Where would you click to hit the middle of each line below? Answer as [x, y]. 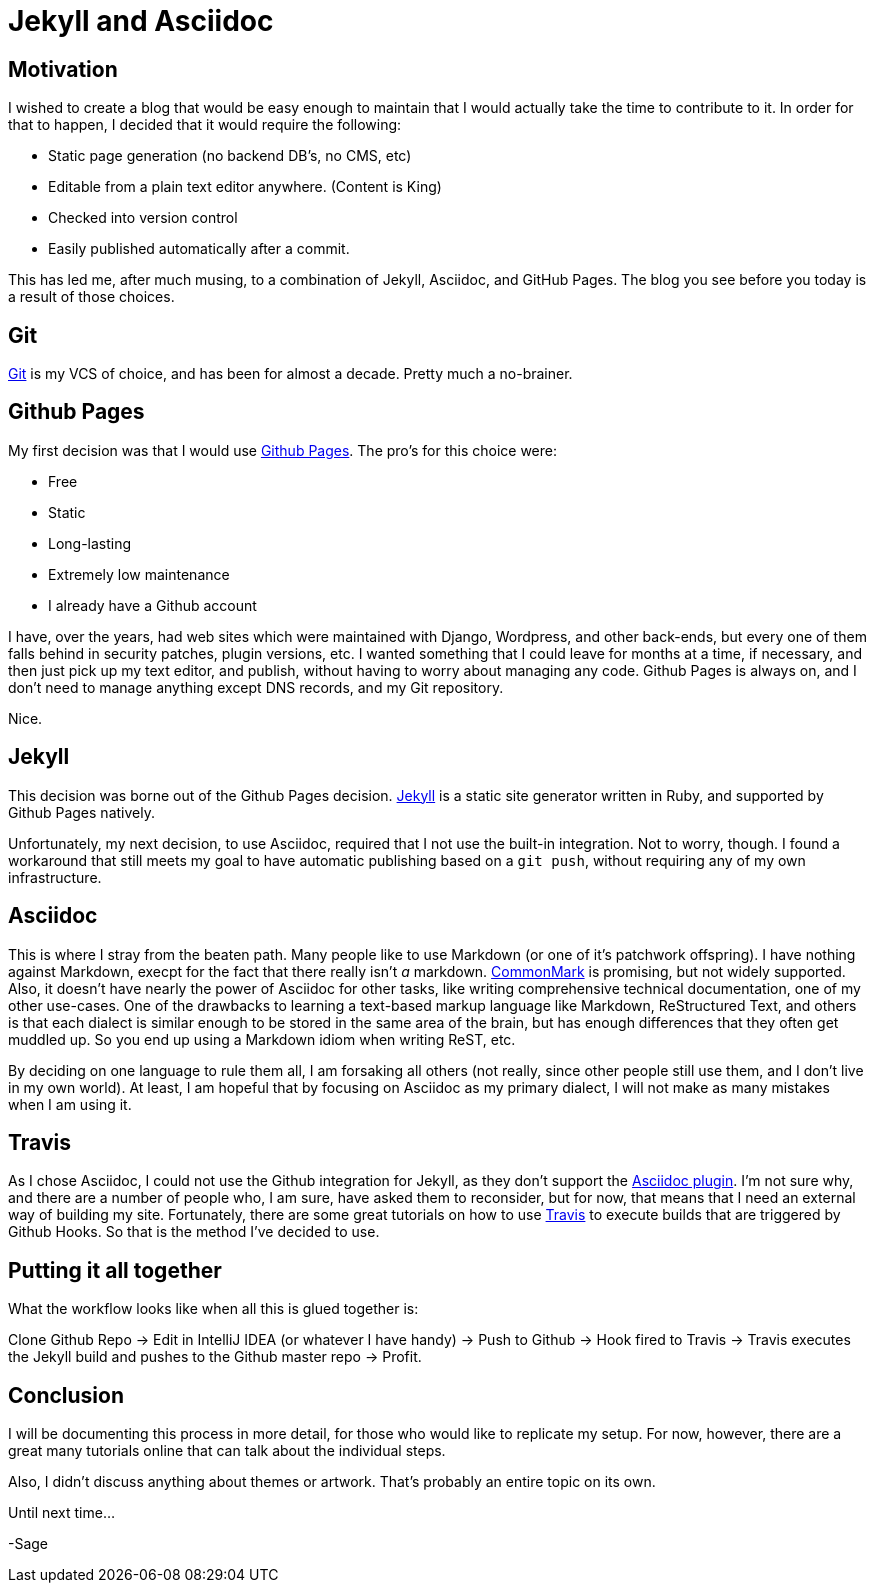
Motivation [63, 69]
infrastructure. [55, 877]
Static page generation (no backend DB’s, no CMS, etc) [230, 156]
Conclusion [66, 1395]
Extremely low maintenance [139, 574]
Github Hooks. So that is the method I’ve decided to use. [194, 1232]
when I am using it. [70, 1104]
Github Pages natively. [81, 812]
